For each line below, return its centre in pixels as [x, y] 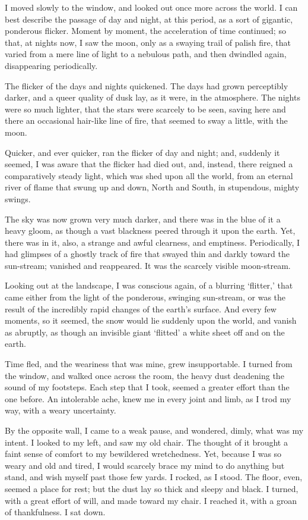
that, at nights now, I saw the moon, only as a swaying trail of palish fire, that [148, 42]
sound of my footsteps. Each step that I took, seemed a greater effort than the [147, 387]
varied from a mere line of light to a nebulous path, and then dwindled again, [146, 54]
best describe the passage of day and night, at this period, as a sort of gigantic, [149, 19]
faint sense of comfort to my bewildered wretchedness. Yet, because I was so [143, 454]
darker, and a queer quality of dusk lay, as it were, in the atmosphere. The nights [153, 97]
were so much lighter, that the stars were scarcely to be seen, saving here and [145, 109]
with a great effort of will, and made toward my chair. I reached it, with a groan [151, 500]
